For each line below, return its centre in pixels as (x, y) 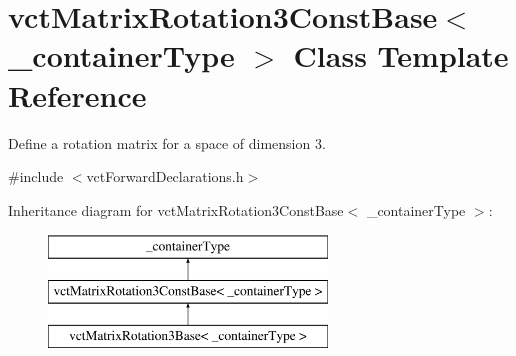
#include (36, 176)
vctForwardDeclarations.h (165, 176)
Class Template (401, 55)
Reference (77, 94)
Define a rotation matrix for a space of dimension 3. (167, 142)
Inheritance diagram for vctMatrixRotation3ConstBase (176, 209)
